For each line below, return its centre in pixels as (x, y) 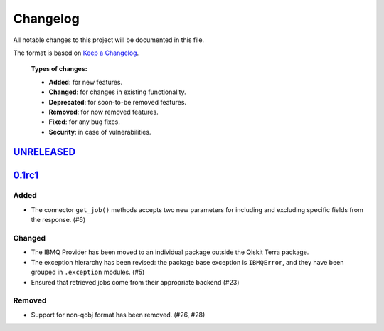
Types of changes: (59, 69)
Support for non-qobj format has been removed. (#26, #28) (118, 315)
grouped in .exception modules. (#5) (88, 272)
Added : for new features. (86, 82)
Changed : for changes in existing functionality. (117, 92)
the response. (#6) (58, 220)
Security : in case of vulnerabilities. (100, 132)
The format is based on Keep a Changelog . (76, 53)
